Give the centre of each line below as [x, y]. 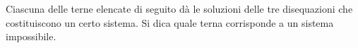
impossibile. [31, 36]
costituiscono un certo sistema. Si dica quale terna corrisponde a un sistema [170, 22]
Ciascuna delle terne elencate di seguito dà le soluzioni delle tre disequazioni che [179, 8]
